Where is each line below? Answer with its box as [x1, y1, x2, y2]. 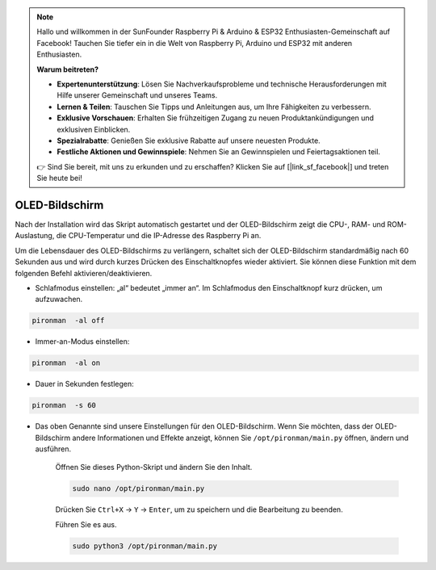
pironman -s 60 [31, 400, 97, 410]
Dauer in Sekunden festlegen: [35, 379, 135, 389]
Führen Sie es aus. [55, 519, 117, 529]
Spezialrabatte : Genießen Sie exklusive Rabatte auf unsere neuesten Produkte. [57, 136, 321, 145]
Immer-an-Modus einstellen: [35, 337, 130, 346]
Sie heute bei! [36, 174, 82, 183]
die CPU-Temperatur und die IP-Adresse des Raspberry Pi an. [56, 231, 262, 241]
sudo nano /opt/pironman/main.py [72, 484, 205, 493]
